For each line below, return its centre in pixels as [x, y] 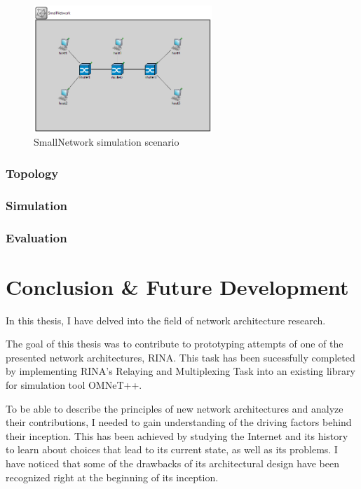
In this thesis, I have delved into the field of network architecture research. [166, 320]
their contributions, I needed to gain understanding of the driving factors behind [179, 422]
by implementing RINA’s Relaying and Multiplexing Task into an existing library [180, 371]
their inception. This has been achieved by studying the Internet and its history [177, 435]
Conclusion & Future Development [177, 286]
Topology [32, 173]
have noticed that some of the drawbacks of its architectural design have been [172, 463]
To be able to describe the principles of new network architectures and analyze [175, 408]
